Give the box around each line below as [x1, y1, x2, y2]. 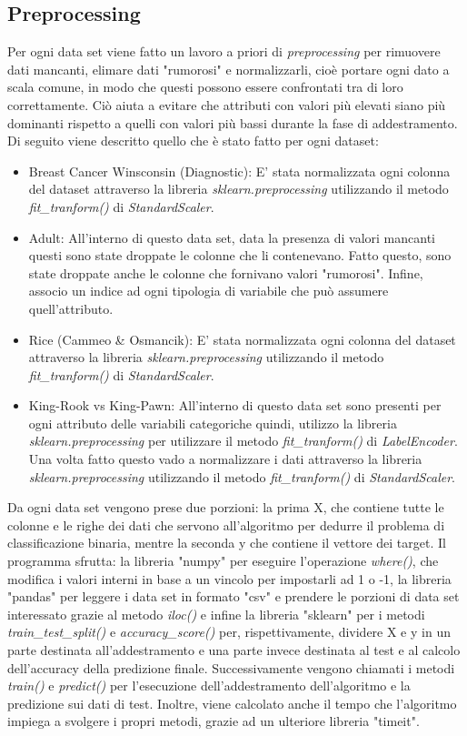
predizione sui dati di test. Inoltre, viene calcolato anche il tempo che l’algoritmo [7, 693, 457, 712]
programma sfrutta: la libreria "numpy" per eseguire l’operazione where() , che [7, 551, 439, 570]
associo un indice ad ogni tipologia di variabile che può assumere [28, 281, 389, 300]
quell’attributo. [28, 298, 114, 318]
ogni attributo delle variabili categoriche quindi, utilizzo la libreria [28, 413, 397, 432]
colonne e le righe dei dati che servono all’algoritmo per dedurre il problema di [7, 515, 445, 534]
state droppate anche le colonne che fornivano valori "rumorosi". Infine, [28, 263, 423, 282]
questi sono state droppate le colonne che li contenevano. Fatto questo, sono [28, 246, 452, 265]
